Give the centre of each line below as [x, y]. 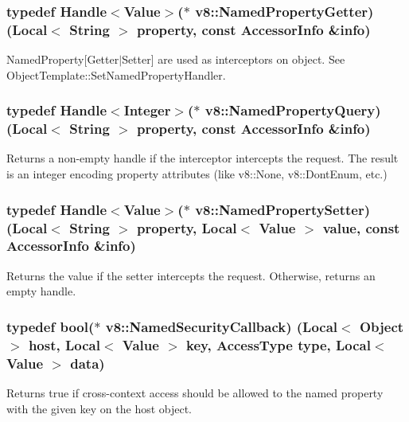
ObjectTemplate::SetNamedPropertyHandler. [116, 74]
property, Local [187, 227]
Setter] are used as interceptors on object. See [234, 59]
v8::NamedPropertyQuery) [293, 110]
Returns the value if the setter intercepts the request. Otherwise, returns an [191, 275]
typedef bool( [51, 326]
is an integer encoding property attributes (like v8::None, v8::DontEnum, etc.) [197, 174]
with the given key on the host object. [99, 408]
